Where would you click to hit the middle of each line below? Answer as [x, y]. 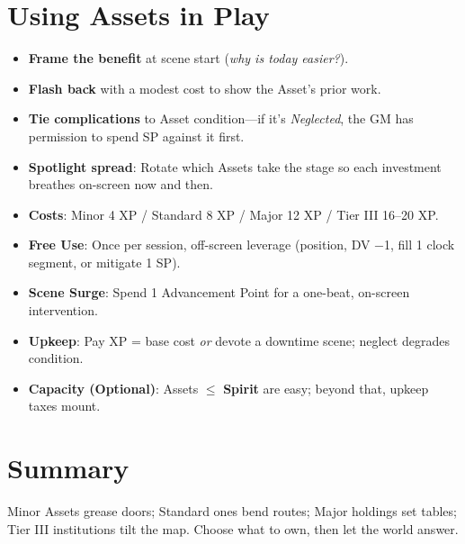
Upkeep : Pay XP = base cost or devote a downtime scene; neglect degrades [239, 340]
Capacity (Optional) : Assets [113, 388]
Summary [68, 468]
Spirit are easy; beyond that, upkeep [326, 388]
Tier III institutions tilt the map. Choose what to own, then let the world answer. [233, 528]
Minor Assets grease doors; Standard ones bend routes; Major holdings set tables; [232, 511]
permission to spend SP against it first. [136, 136]
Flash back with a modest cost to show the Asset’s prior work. [205, 88]
